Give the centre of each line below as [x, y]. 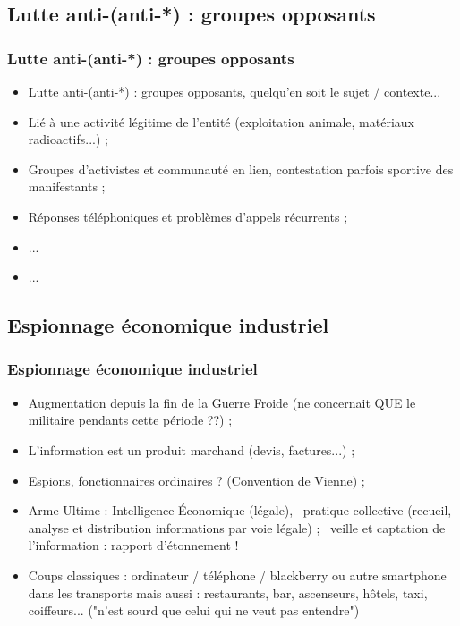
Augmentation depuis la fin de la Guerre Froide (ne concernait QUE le [222, 402]
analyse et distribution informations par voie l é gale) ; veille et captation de [237, 527]
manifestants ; [67, 186]
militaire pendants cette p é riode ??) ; [130, 420]
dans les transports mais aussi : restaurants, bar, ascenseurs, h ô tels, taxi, [228, 592]
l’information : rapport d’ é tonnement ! [133, 545]
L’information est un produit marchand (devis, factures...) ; [192, 449]
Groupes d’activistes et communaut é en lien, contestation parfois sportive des [241, 169]
